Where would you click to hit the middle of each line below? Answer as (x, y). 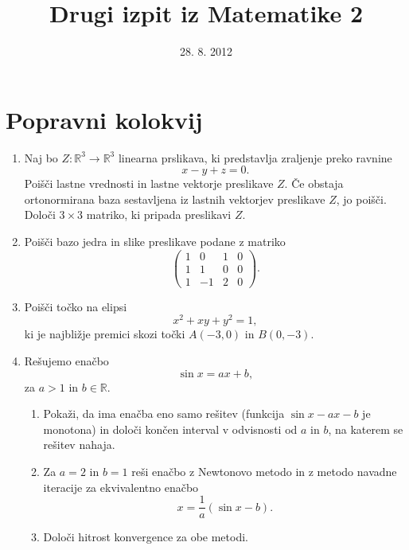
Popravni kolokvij (104, 119)
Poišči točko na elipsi (76, 306)
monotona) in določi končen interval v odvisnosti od (170, 429)
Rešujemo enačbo (66, 361)
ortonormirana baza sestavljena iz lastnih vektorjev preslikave (175, 199)
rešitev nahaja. (79, 445)
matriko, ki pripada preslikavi (159, 215)
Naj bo (41, 157)
